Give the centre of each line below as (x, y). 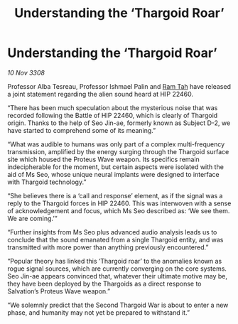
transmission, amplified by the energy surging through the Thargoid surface (118, 151)
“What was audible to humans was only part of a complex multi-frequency (116, 144)
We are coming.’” (33, 218)
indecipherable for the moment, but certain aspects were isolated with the (115, 167)
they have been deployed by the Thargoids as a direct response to (104, 283)
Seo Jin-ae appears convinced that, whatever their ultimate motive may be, (118, 276)
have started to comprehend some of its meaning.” (82, 130)
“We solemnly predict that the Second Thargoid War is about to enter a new (118, 305)
